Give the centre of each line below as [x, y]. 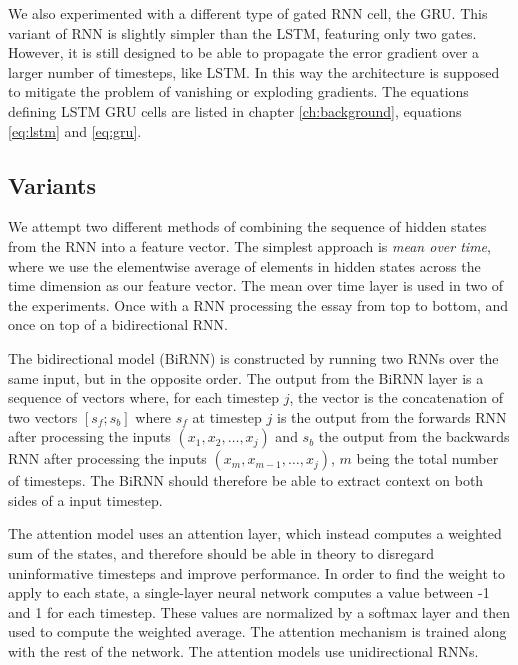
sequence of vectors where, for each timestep [143, 397]
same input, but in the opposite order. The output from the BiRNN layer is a [246, 377]
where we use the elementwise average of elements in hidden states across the [244, 265]
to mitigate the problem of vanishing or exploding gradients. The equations [238, 91]
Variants [52, 184]
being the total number [427, 458]
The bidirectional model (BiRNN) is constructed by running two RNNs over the [253, 357]
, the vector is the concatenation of [396, 397]
